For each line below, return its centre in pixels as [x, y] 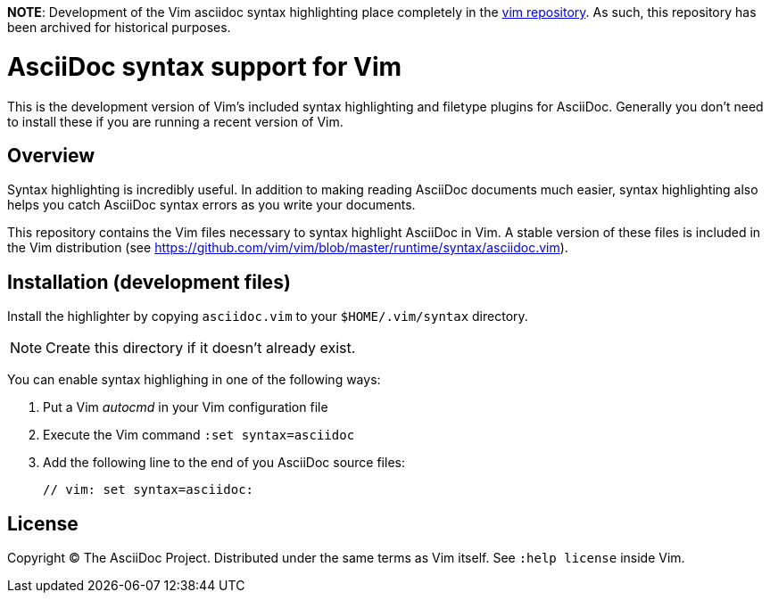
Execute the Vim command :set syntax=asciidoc [199, 435]
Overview [51, 155]
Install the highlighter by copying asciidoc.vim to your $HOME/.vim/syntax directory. [268, 316]
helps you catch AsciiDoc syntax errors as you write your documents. [211, 205]
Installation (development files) [149, 282]
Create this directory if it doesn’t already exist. [201, 348]
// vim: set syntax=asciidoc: [149, 490]
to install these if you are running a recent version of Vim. [175, 121]
